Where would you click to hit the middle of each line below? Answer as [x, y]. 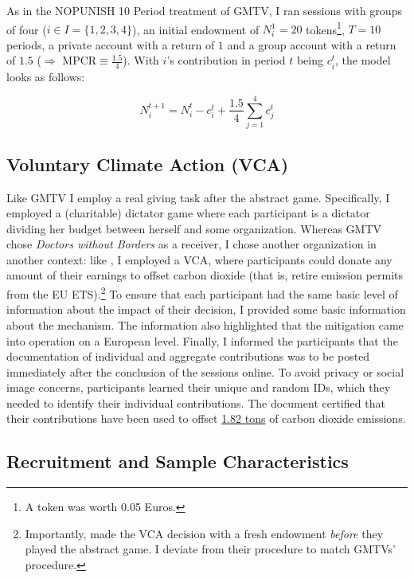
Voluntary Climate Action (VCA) [148, 164]
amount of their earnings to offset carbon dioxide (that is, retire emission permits [205, 275]
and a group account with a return [312, 44]
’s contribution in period [226, 60]
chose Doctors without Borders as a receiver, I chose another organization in [191, 244]
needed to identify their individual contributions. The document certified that [196, 402]
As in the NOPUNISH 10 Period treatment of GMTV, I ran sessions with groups [204, 10]
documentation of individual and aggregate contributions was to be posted [188, 356]
